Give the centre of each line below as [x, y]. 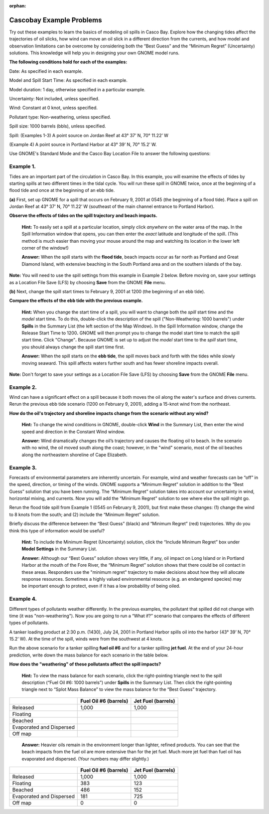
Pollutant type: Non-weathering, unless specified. [60, 117]
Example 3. [23, 468]
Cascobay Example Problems [56, 20]
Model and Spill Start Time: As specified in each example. [68, 80]
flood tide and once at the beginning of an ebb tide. [62, 190]
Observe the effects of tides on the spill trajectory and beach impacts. [83, 216]
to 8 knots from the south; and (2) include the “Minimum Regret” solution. [84, 514]
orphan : [18, 6]
